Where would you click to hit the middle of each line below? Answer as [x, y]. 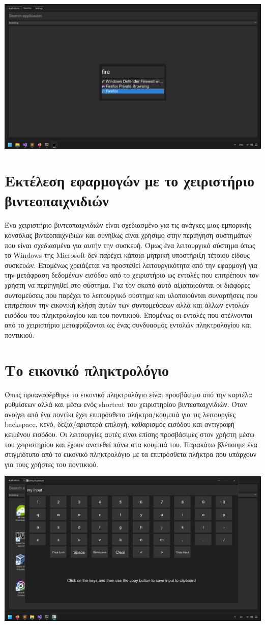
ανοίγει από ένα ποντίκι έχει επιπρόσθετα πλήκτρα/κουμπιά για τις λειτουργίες [120, 414]
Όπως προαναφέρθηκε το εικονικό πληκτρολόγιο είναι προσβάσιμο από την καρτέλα [128, 394]
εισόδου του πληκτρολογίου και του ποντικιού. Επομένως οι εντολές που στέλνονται [129, 315]
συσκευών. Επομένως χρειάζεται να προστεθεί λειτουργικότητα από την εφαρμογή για [131, 265]
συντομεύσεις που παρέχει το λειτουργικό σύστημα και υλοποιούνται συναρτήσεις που [131, 295]
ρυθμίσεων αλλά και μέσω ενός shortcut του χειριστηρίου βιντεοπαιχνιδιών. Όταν [126, 404]
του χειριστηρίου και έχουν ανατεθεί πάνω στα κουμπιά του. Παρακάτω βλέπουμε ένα [131, 444]
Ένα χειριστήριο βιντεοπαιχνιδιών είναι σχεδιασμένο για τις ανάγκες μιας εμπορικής [128, 225]
